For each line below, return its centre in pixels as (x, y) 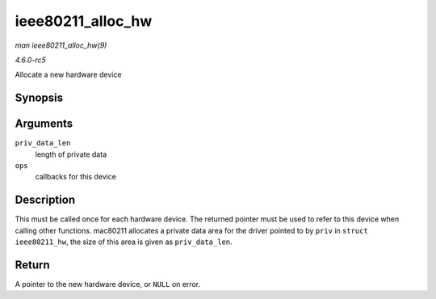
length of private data (71, 154)
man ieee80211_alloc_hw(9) (61, 45)
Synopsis (39, 98)
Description (45, 200)
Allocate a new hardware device (68, 75)
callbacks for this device (76, 177)
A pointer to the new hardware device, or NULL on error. (108, 284)
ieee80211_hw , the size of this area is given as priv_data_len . (124, 242)
